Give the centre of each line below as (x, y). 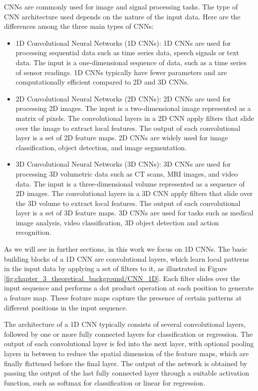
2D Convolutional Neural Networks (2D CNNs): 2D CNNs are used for (123, 98)
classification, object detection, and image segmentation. (101, 147)
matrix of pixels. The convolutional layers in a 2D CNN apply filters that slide (135, 118)
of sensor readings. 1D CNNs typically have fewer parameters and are (121, 72)
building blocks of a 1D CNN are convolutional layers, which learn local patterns (127, 258)
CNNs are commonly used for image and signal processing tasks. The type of (121, 6)
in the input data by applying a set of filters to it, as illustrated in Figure (116, 268)
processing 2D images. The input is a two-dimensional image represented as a (133, 108)
